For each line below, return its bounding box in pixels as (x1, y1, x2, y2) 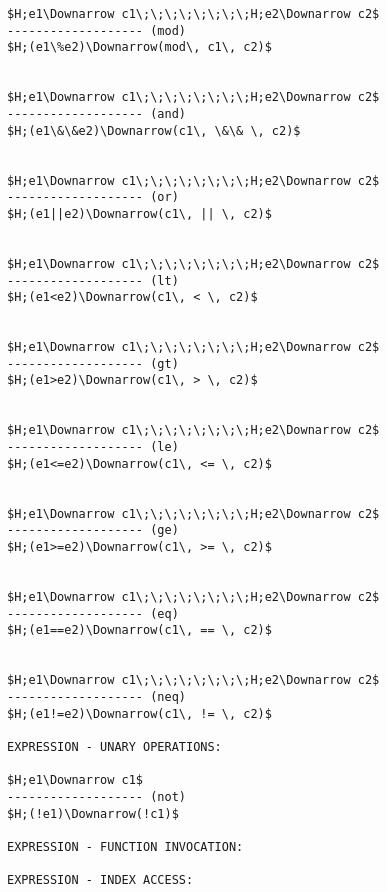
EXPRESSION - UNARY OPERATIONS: (7, 739, 222, 754)
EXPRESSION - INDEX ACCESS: (7, 873, 194, 888)
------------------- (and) (7, 106, 186, 121)
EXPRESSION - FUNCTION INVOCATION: (7, 839, 244, 854)
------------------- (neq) (7, 689, 186, 704)
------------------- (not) (7, 789, 186, 804)
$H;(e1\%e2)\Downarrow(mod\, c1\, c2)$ (7, 40, 272, 55)
